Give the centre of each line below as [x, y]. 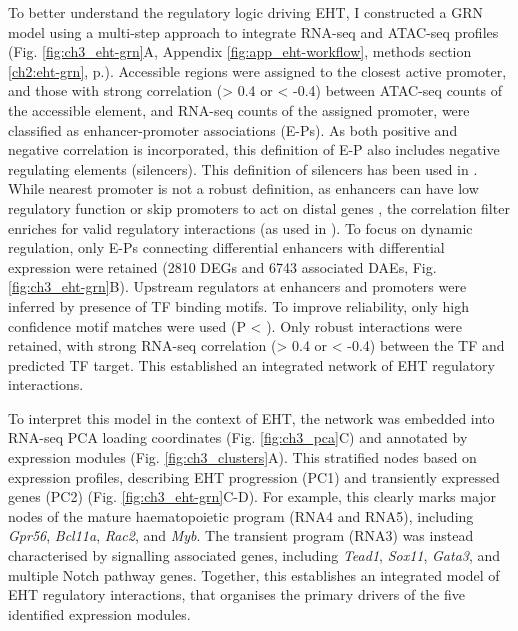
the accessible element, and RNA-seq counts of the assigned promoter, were [239, 109]
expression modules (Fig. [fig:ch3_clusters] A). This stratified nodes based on [242, 457]
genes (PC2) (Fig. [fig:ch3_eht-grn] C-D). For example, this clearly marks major [252, 496]
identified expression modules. [99, 613]
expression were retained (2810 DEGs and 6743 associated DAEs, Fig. [222, 266]
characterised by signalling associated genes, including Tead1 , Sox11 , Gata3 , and [254, 555]
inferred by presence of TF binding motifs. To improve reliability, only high [239, 305]
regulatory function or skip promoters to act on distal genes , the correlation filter [259, 207]
